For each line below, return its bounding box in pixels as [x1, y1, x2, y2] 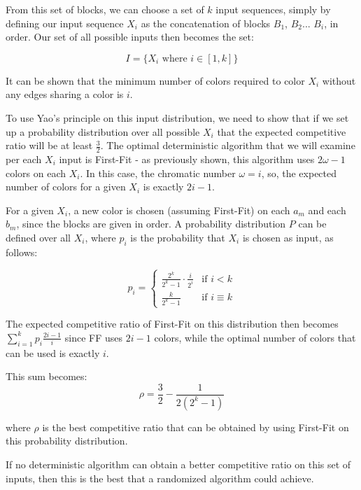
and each [308, 202, 346, 217]
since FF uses [64, 330, 123, 344]
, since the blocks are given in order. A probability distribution [16, 216, 286, 231]
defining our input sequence [6, 15, 124, 30]
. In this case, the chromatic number [80, 165, 236, 180]
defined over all [6, 230, 71, 244]
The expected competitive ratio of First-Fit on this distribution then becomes [6, 316, 339, 331]
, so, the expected [261, 165, 337, 180]
